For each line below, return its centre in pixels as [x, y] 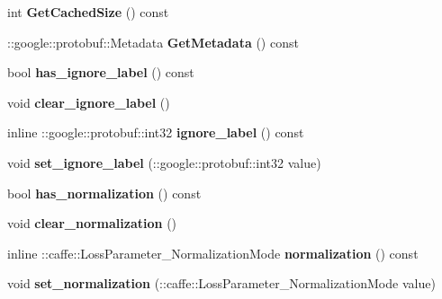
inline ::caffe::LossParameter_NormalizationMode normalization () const [213, 253]
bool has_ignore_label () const [101, 72]
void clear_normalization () [92, 223]
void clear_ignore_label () [89, 102]
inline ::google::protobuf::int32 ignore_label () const [156, 132]
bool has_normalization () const [104, 193]
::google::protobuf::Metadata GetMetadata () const [153, 42]
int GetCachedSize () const [88, 12]
